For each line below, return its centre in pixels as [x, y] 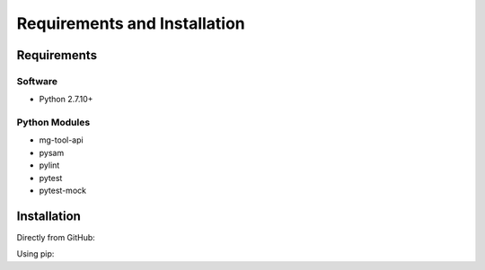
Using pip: [35, 254]
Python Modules [53, 123]
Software [37, 81]
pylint [49, 165]
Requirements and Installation [131, 23]
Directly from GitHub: [56, 237]
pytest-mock [63, 191]
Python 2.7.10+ [66, 100]
